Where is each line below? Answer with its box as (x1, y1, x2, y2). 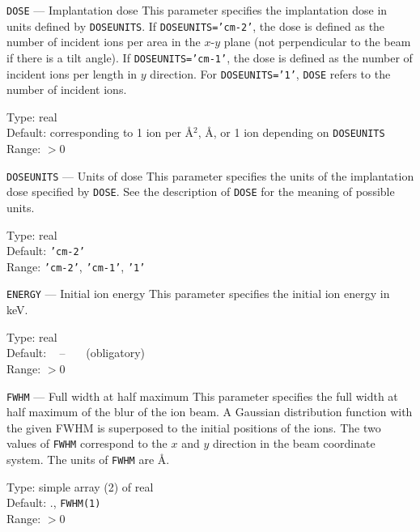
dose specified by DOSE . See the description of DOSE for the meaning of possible (6, 183, 395, 200)
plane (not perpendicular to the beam (223, 33, 411, 50)
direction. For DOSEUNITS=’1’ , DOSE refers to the (150, 65, 391, 82)
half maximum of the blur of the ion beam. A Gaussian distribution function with (6, 403, 413, 420)
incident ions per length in (6, 65, 138, 82)
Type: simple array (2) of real (6, 478, 154, 495)
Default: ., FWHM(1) (6, 494, 101, 511)
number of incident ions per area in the (6, 33, 201, 50)
